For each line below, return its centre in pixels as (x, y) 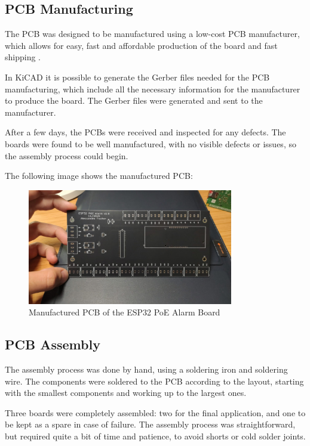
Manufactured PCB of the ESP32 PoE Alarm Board (125, 312)
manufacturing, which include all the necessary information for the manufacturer (153, 89)
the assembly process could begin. (67, 155)
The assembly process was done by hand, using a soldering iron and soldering (146, 369)
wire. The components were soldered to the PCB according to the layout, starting (154, 381)
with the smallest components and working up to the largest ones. (126, 393)
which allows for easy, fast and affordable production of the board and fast (141, 45)
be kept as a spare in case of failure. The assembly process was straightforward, (150, 424)
